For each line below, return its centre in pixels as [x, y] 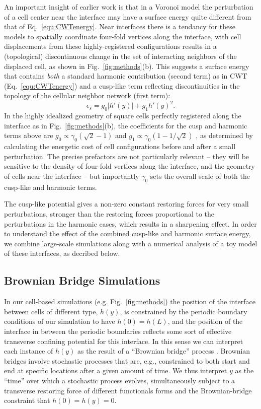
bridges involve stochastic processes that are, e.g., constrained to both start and [127, 360]
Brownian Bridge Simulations [82, 280]
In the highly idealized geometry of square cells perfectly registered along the [123, 116]
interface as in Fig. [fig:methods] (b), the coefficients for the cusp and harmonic [126, 125]
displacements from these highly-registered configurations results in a [110, 46]
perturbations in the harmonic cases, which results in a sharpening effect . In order [130, 223]
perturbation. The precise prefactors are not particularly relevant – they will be [127, 156]
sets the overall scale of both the [200, 176]
